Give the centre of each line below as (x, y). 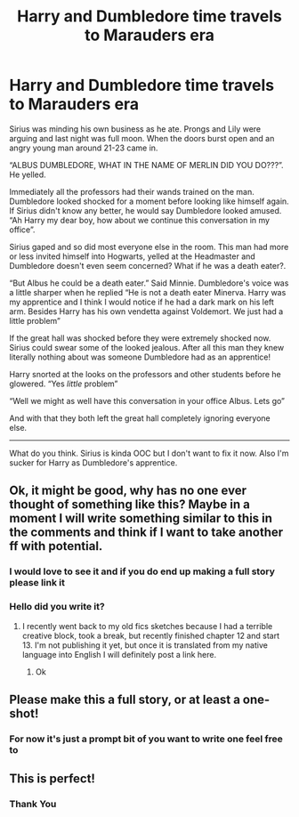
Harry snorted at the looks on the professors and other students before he (145, 374)
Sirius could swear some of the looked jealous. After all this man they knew (147, 347)
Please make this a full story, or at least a (125, 699)
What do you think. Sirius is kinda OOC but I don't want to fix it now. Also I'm (149, 453)
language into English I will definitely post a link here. (119, 654)
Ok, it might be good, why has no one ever (128, 491)
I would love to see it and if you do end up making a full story (142, 571)
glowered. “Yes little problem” (64, 384)
